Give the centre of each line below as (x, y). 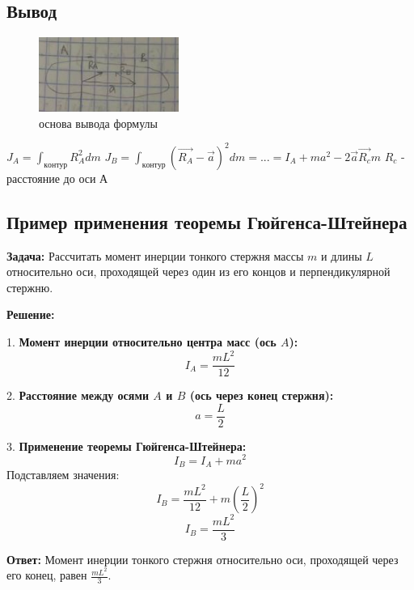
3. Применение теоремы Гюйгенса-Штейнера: (127, 446)
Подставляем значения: (63, 474)
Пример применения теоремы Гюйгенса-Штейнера (207, 221)
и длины (342, 255)
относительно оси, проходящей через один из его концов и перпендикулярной (199, 272)
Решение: (31, 314)
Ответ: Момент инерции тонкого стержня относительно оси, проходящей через (203, 559)
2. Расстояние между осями (78, 395)
